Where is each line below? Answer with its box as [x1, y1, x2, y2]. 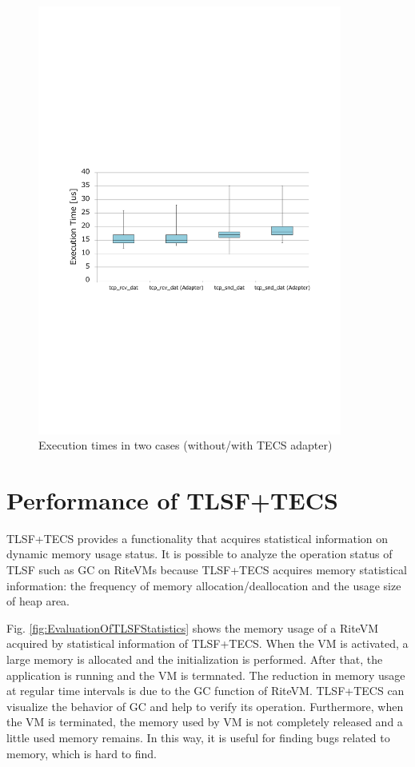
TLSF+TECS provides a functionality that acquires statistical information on [6, 529, 389, 546]
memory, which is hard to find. [6, 745, 158, 761]
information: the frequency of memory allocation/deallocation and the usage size [6, 577, 401, 593]
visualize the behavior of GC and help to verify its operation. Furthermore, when [6, 697, 404, 714]
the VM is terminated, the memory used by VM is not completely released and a [6, 713, 403, 730]
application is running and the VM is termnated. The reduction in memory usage [6, 666, 405, 683]
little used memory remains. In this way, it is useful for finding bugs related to [6, 729, 390, 745]
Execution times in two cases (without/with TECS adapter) [38, 437, 333, 453]
